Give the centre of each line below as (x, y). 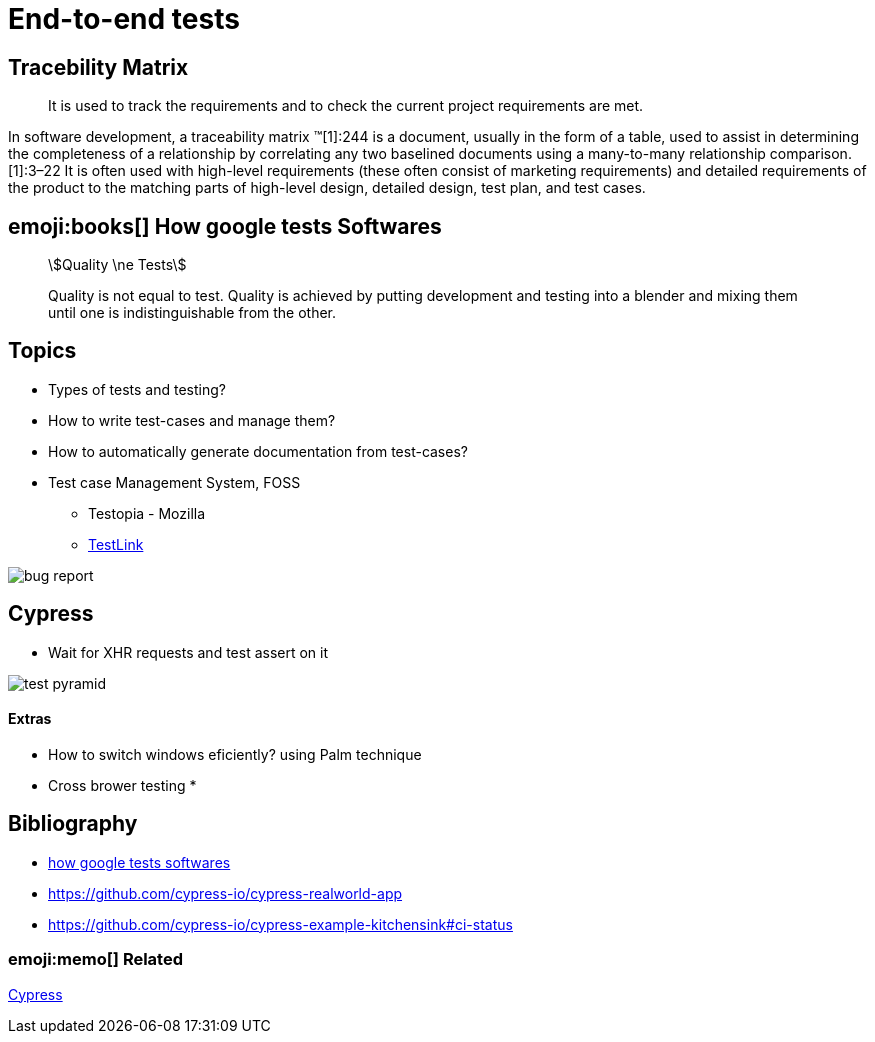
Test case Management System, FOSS (174, 482)
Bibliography (73, 824)
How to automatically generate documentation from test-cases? (258, 451)
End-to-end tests (124, 19)
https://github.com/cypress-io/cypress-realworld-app (225, 893)
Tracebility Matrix (98, 67)
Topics (42, 351)
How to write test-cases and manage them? (192, 420)
